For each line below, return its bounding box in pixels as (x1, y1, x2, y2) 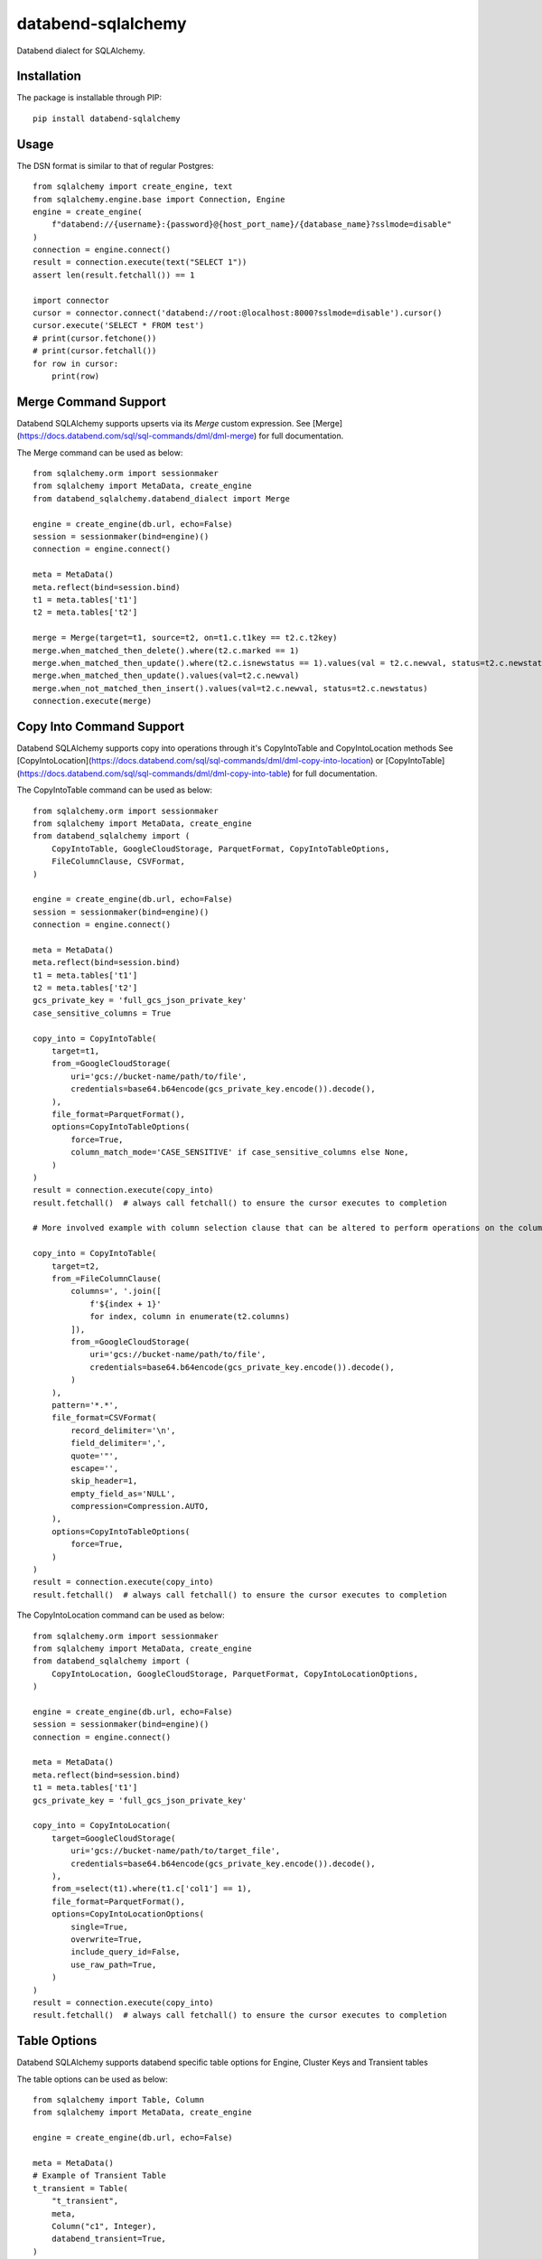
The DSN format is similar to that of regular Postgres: (16, 160, 214, 171)
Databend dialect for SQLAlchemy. (16, 45, 145, 56)
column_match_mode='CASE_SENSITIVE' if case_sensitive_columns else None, (70, 1148, 409, 1158)
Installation (16, 69, 81, 84)
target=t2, (51, 1261, 100, 1271)
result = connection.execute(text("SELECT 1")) (33, 258, 248, 267)
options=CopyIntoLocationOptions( (51, 1909, 205, 1919)
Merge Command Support (16, 394, 166, 409)
